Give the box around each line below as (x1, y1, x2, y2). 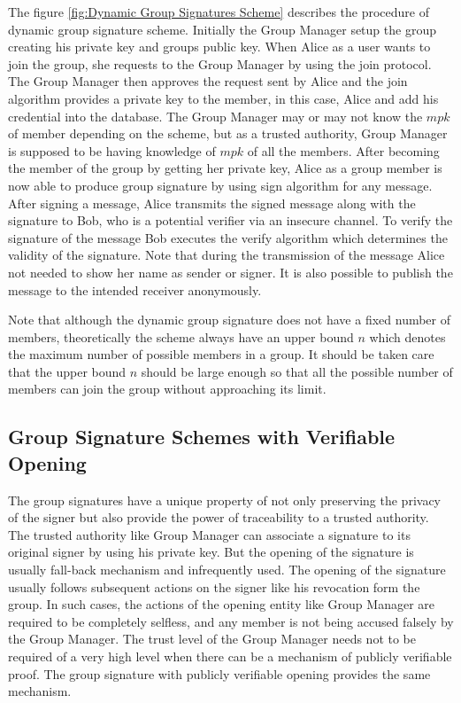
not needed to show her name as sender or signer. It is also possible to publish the (8, 262, 453, 281)
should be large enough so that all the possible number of (141, 362, 453, 380)
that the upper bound (8, 362, 127, 380)
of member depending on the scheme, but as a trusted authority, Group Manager (8, 124, 448, 143)
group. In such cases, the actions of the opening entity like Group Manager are (8, 595, 435, 613)
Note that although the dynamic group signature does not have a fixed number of (8, 310, 451, 329)
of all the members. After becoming (247, 141, 440, 160)
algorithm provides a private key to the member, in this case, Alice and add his (8, 89, 439, 107)
